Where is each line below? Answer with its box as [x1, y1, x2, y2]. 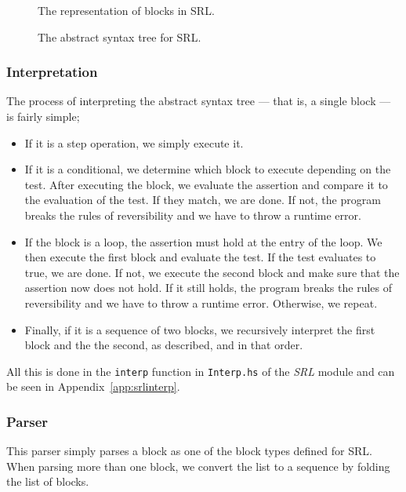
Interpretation [6, 62, 98, 82]
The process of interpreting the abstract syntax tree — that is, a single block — [6, 93, 391, 109]
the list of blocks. [6, 473, 89, 490]
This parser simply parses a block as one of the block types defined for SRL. [6, 443, 372, 459]
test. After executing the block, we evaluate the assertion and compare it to [24, 176, 388, 192]
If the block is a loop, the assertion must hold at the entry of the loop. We [24, 233, 382, 250]
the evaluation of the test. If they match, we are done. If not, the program [24, 191, 381, 208]
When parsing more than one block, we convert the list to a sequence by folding [6, 457, 390, 474]
